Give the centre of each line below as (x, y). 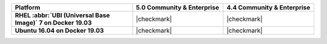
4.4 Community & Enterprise (269, 7)
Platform (28, 7)
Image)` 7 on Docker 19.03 (53, 23)
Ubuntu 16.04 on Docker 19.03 (59, 31)
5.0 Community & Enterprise (177, 7)
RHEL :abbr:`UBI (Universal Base (62, 15)
